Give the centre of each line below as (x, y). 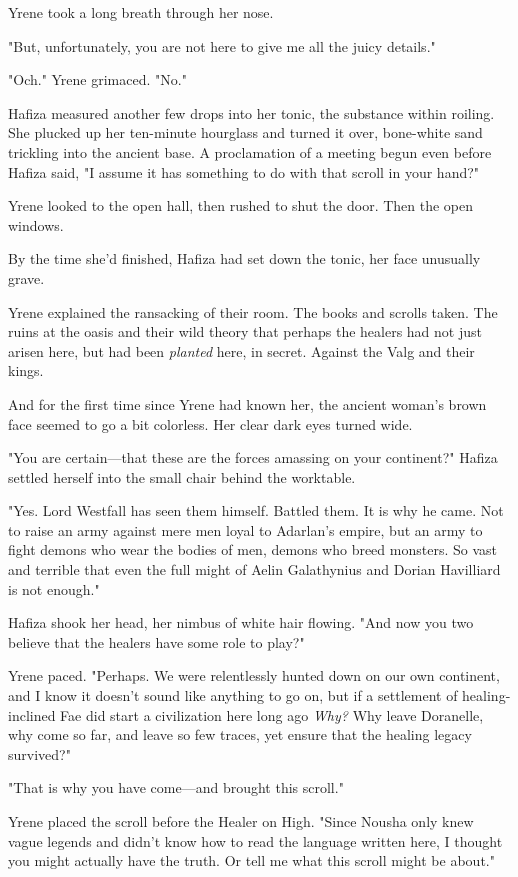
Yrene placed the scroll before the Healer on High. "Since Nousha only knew (241, 821)
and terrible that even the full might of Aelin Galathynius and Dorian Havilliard (254, 569)
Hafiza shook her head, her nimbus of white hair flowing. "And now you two (241, 622)
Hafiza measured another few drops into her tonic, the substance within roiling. (251, 112)
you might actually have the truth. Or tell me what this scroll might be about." (251, 860)
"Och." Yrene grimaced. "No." (97, 79)
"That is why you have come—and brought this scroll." (176, 787)
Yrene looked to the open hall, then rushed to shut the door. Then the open (241, 205)
